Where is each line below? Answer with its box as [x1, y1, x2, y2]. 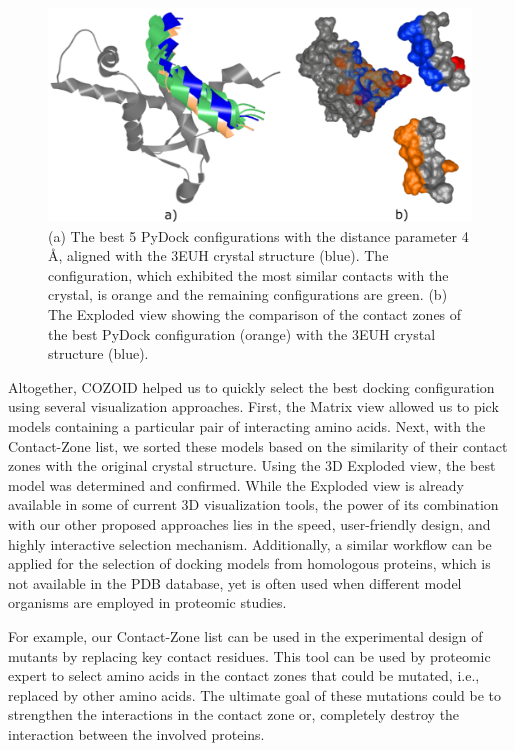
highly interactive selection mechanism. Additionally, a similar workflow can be [8, 533, 492, 554]
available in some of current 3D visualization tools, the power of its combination [8, 494, 499, 515]
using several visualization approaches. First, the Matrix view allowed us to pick [8, 396, 499, 417]
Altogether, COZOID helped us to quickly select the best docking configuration [8, 376, 495, 397]
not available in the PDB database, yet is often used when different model [8, 572, 462, 593]
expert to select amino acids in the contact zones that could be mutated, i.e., [8, 665, 480, 686]
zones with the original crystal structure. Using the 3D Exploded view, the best [8, 455, 496, 476]
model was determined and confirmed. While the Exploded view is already [8, 474, 464, 495]
